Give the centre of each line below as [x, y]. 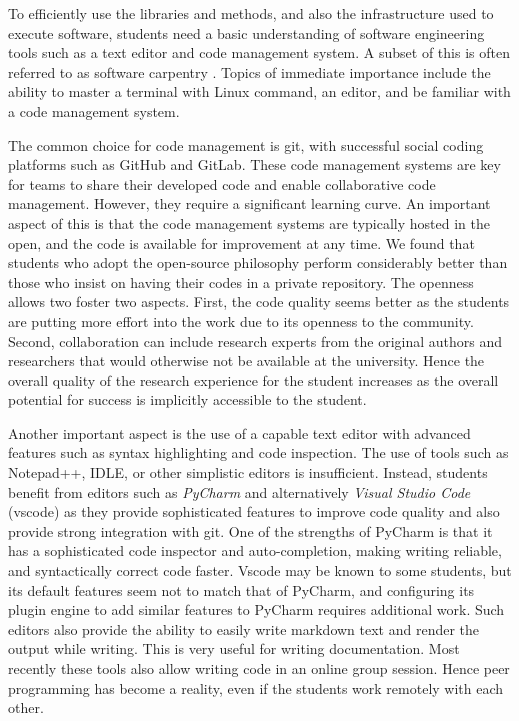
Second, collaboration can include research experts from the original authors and [255, 340]
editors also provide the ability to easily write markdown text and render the [244, 628]
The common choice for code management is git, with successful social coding [246, 144]
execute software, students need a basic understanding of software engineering [246, 32]
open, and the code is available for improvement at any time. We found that [241, 242]
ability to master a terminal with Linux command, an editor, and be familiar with [259, 91]
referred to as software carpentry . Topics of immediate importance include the [249, 71]
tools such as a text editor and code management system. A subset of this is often [259, 52]
